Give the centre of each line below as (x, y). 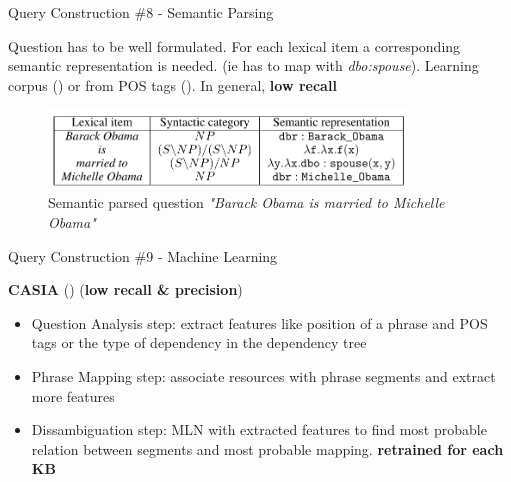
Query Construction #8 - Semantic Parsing (141, 12)
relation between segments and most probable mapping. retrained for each (267, 448)
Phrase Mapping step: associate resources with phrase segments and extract (263, 375)
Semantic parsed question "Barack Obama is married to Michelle (246, 202)
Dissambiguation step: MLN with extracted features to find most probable (259, 429)
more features (73, 395)
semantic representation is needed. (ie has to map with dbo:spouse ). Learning (243, 65)
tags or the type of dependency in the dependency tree (199, 342)
